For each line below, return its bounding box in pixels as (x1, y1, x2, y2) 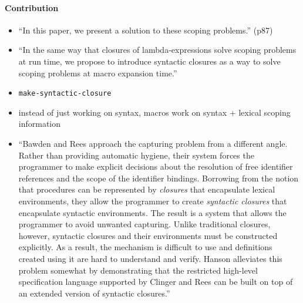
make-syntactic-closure (18, 89, 112, 98)
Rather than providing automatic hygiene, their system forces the (18, 149, 254, 161)
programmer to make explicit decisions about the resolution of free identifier (18, 160, 293, 173)
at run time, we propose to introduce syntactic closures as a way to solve (18, 55, 281, 67)
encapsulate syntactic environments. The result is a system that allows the (18, 206, 287, 218)
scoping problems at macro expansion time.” (18, 66, 177, 79)
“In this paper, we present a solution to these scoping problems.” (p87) (18, 23, 273, 36)
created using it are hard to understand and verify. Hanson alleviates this (18, 252, 282, 264)
